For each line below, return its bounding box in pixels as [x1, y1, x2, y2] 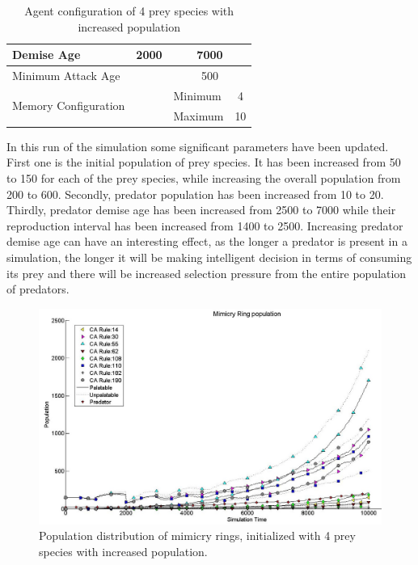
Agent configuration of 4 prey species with [24, 2, 234, 19]
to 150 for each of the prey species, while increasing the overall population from [6, 170, 401, 186]
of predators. [6, 280, 70, 297]
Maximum [173, 107, 224, 124]
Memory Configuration [12, 97, 125, 114]
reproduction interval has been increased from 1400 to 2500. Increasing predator [6, 217, 403, 234]
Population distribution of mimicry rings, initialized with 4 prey [39, 527, 356, 544]
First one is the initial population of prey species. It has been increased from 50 [6, 154, 401, 171]
